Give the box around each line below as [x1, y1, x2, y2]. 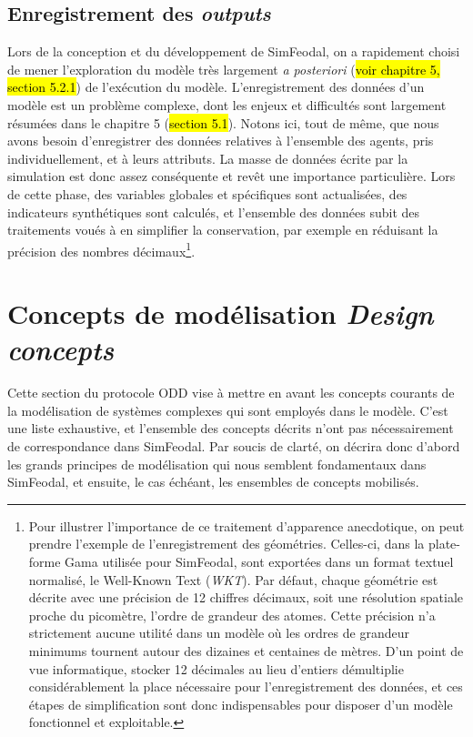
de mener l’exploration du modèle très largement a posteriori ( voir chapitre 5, [7, 59, 440, 78]
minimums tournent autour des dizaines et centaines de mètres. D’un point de [28, 641, 464, 661]
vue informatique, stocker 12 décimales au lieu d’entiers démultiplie [28, 659, 404, 678]
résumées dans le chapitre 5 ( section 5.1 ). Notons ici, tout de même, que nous [7, 113, 439, 132]
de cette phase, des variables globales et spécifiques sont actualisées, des [7, 184, 408, 203]
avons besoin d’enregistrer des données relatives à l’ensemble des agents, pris [7, 131, 434, 150]
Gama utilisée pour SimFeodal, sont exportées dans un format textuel [65, 552, 454, 571]
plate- [428, 534, 460, 553]
